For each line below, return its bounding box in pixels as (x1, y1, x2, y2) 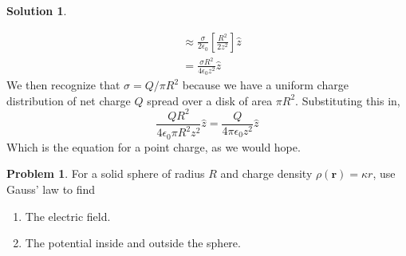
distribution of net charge (6, 92, 131, 108)
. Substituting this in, (295, 92, 400, 108)
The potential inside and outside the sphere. (25, 234, 241, 251)
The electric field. (25, 207, 111, 224)
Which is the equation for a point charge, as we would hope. (6, 138, 301, 155)
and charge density (220, 165, 313, 182)
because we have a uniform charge (182, 77, 349, 93)
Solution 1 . (6, 2, 67, 18)
